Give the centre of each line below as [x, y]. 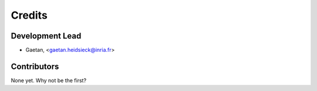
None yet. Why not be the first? [49, 80]
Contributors [35, 66]
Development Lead [46, 36]
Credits [29, 15]
